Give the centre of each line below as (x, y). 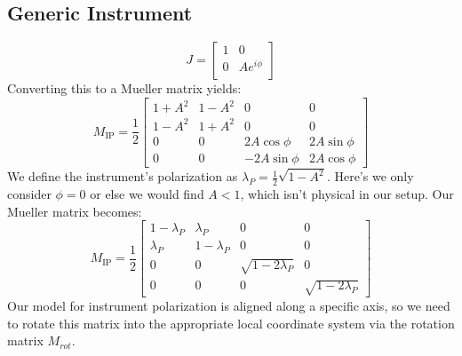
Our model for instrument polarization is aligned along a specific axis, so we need (229, 306)
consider (29, 194)
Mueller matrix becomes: (75, 211)
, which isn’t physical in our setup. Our (347, 194)
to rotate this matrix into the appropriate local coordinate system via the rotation (231, 323)
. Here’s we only (370, 176)
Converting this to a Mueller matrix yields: (124, 88)
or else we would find (147, 194)
